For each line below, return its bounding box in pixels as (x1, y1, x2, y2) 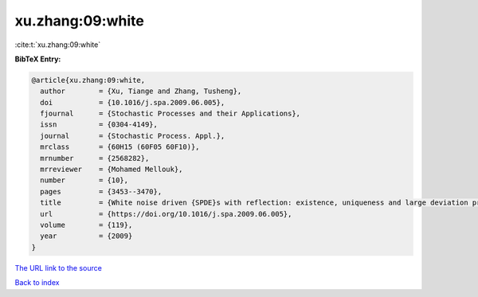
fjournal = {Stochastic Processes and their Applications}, (40, 109, 301, 119)
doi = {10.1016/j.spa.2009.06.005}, (40, 98, 225, 107)
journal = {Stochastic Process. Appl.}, (40, 131, 225, 140)
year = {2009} (40, 232, 133, 240)
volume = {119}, (40, 221, 133, 229)
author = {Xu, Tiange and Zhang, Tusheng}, (40, 87, 242, 96)
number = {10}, (40, 176, 129, 185)
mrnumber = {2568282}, (40, 154, 150, 162)
